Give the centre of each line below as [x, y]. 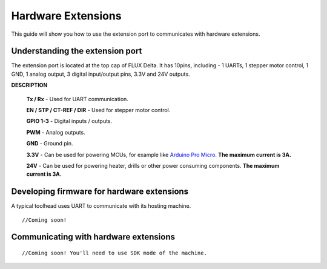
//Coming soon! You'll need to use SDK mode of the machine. [114, 253]
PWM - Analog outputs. [56, 132]
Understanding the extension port [77, 51]
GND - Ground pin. [50, 144]
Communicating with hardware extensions [93, 237]
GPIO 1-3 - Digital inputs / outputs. [69, 121]
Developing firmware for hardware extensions [100, 192]
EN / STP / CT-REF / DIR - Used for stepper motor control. [98, 110]
